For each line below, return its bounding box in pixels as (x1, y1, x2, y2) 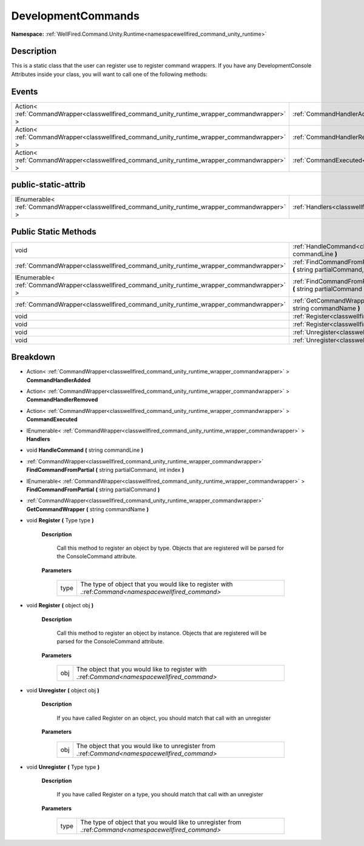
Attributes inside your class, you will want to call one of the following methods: (11, 70, 207, 78)
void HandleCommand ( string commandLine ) (26, 446, 144, 454)
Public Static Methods (11, 227, 96, 237)
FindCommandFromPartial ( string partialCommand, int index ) (26, 466, 184, 474)
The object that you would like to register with (76, 665, 207, 674)
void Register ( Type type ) (26, 517, 94, 524)
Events (11, 86, 38, 97)
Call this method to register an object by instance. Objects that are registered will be (56, 629, 267, 636)
